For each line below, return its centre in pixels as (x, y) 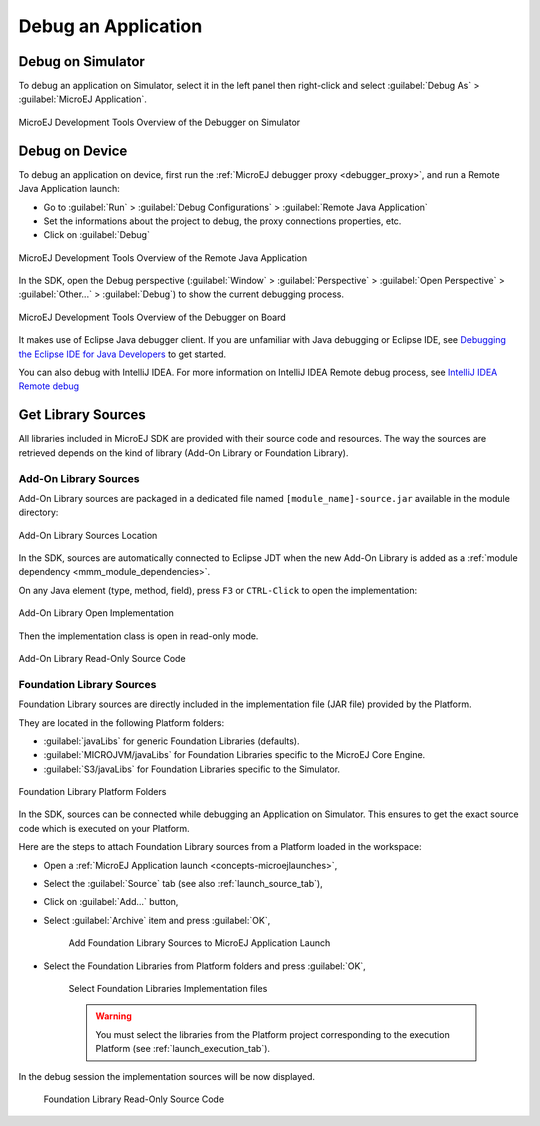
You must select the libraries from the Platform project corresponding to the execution (272, 1034)
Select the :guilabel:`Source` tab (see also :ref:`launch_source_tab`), (183, 884)
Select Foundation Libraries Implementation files (168, 988)
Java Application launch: (69, 189)
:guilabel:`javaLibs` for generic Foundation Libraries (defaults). (171, 741)
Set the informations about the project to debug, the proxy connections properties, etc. (222, 221)
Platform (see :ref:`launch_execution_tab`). (182, 1049)
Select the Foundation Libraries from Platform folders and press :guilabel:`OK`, (205, 966)
